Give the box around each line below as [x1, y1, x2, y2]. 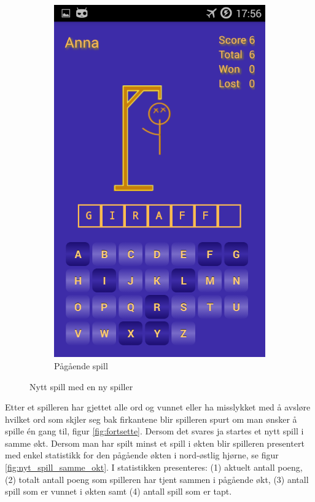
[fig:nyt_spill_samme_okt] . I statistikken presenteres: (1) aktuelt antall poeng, [5, 461, 303, 474]
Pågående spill [54, 359, 108, 372]
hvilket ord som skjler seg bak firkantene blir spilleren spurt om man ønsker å [5, 412, 297, 425]
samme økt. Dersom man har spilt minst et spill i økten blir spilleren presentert [5, 436, 305, 449]
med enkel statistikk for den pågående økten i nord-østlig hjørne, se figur [5, 449, 279, 461]
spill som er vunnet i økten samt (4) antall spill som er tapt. [5, 485, 232, 498]
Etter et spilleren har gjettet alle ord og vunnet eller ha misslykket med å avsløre [5, 401, 311, 414]
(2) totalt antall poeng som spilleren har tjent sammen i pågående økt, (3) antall [5, 473, 309, 485]
